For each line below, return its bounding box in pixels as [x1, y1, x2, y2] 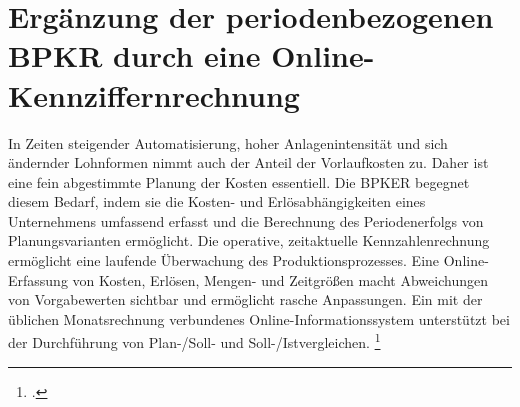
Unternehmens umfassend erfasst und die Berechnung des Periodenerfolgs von [8, 210, 484, 231]
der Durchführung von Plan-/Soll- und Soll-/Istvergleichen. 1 [8, 329, 381, 353]
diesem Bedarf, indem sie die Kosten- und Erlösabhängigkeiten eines [8, 191, 426, 212]
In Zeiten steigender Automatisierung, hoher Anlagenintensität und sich [8, 132, 448, 153]
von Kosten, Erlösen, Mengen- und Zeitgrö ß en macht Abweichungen [72, 269, 488, 290]
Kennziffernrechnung [8, 74, 300, 115]
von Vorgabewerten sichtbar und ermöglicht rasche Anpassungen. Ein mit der [8, 289, 483, 310]
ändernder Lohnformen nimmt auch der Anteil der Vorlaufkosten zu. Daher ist [8, 152, 489, 173]
